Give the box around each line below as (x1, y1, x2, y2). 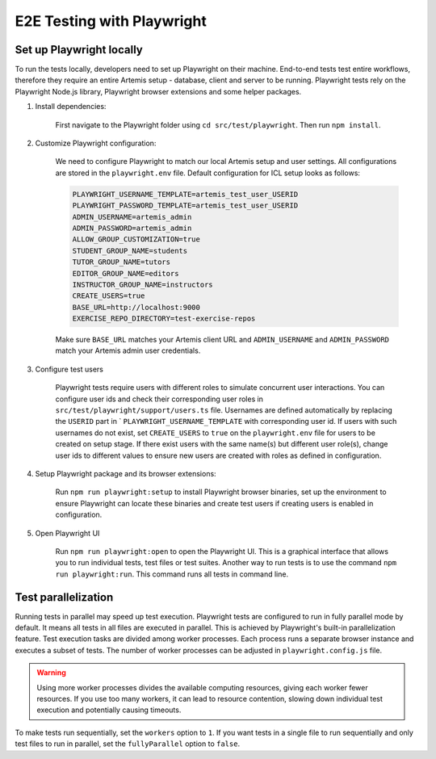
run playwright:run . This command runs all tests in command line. (55, 569, 289, 579)
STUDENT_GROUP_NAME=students (72, 246, 188, 255)
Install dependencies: (35, 102, 107, 111)
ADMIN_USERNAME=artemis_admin (72, 212, 192, 221)
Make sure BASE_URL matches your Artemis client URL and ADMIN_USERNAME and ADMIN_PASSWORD (55, 335, 389, 345)
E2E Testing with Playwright (15, 12, 208, 30)
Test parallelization (15, 590, 114, 604)
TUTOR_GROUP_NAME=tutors (72, 258, 171, 266)
